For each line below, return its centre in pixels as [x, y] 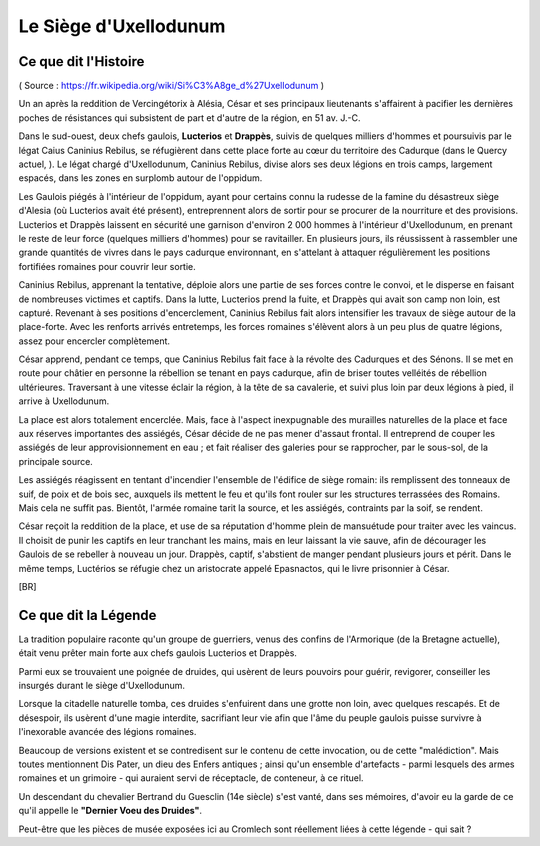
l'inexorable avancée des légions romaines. [107, 732]
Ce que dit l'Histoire [81, 61]
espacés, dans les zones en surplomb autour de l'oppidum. [140, 178]
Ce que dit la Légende [87, 615]
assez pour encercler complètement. [94, 341]
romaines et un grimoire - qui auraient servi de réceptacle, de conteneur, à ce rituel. [191, 778]
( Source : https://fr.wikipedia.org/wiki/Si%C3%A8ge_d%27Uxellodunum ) [171, 86]
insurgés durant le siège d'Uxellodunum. [101, 686]
